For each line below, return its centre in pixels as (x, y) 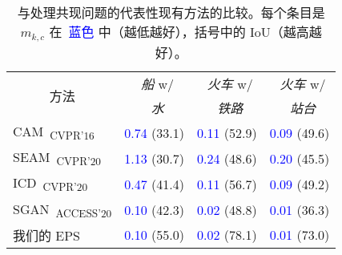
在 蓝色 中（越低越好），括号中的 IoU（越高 (179, 32)
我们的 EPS (47, 235)
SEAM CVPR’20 (57, 158)
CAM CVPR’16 (54, 132)
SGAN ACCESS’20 (62, 210)
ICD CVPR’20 (50, 184)
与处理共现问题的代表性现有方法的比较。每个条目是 (171, 12)
